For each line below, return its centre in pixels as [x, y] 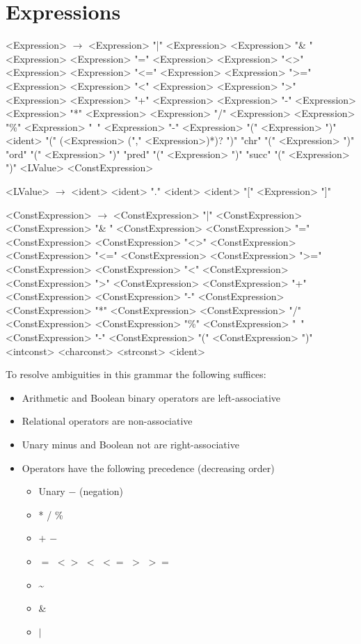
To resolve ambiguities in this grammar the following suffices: [136, 374]
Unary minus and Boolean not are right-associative [130, 444]
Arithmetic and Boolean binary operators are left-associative [151, 397]
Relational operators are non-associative [107, 421]
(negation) [101, 491]
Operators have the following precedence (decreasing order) [148, 468]
